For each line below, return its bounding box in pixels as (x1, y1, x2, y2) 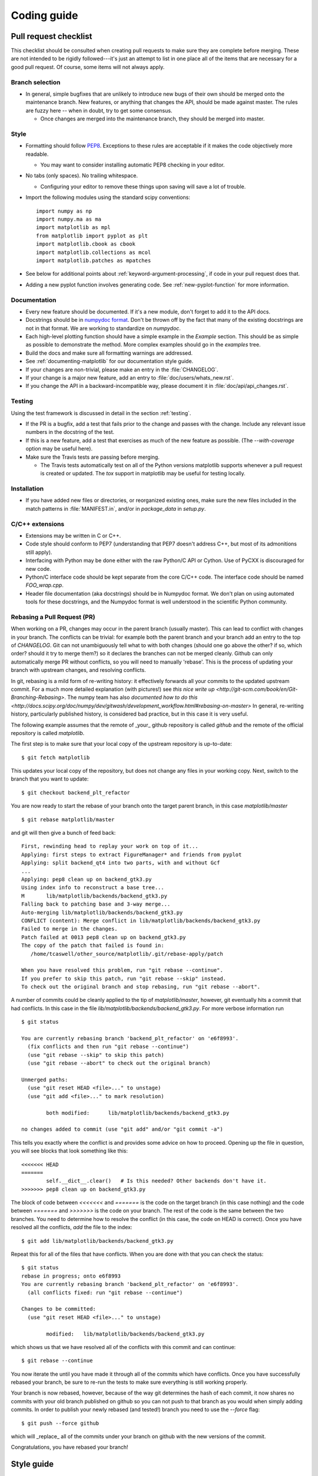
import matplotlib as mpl (36, 224, 111, 231)
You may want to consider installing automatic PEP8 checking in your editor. (40, 161, 225, 168)
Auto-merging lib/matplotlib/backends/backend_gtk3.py (21, 909, 183, 916)
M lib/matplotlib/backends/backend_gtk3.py (21, 892, 168, 899)
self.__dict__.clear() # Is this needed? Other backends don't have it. (46, 1178, 267, 1184)
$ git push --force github (21, 1420, 100, 1426)
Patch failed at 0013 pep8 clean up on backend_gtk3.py (21, 933, 186, 941)
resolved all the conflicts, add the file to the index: (11, 1224, 132, 1231)
